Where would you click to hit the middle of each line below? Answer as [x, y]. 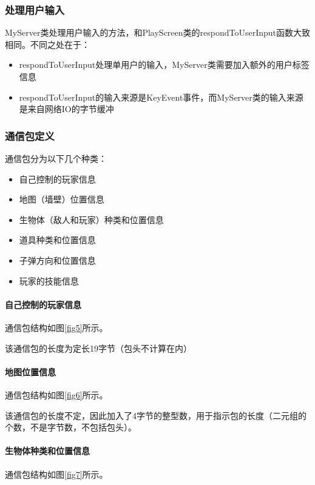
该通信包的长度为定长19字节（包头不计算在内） [98, 348]
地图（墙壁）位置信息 [62, 199]
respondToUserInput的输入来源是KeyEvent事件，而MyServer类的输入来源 [161, 97]
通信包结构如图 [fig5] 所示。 [56, 327]
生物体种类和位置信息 [47, 451]
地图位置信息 [30, 371]
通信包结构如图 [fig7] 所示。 [56, 474]
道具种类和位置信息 [57, 240]
